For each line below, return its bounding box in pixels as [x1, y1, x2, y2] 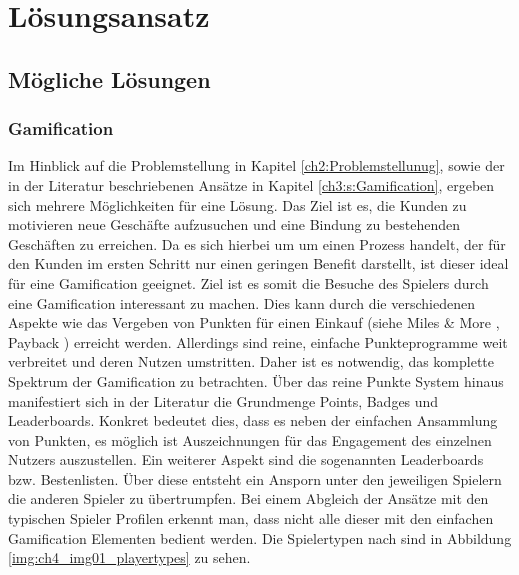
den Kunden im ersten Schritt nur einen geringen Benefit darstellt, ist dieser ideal [8, 253, 509, 274]
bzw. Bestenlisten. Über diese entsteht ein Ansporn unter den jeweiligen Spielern [8, 468, 502, 489]
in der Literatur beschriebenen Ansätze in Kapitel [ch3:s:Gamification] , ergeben [8, 174, 495, 195]
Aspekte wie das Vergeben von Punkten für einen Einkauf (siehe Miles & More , [8, 312, 500, 333]
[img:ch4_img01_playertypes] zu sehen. [8, 547, 251, 568]
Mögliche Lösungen [8, 63, 211, 94]
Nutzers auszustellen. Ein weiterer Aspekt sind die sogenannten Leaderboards [8, 449, 484, 470]
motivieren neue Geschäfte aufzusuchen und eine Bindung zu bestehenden [8, 214, 461, 235]
